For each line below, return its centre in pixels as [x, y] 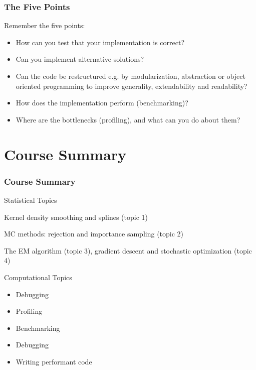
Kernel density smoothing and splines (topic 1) [76, 217]
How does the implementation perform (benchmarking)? [102, 103]
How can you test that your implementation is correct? [100, 42]
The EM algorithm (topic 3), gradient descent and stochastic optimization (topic [128, 250]
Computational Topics [38, 277]
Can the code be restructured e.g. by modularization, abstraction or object [131, 76]
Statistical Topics [31, 200]
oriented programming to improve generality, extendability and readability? [132, 86]
